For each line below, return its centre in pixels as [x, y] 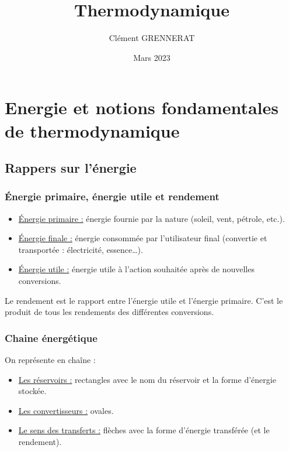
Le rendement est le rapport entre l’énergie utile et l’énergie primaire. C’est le [144, 300]
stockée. [32, 391]
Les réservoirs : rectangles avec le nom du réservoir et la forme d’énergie [147, 379]
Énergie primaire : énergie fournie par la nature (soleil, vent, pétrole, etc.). [152, 218]
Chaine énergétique [51, 338]
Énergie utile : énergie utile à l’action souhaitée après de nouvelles [136, 269]
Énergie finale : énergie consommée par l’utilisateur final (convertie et [143, 238]
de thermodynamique [92, 130]
